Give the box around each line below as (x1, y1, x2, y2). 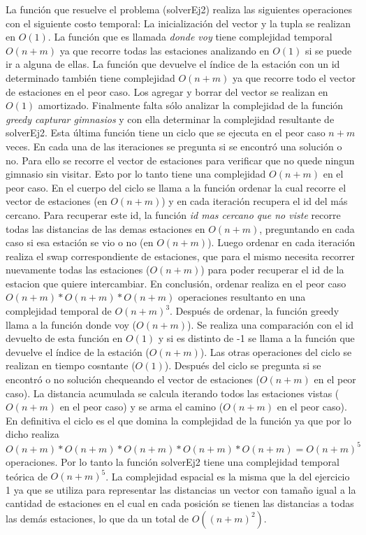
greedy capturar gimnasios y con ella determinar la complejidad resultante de (6, 111, 335, 126)
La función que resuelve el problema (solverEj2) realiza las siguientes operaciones (6, 2, 353, 16)
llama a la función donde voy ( (6, 317, 137, 331)
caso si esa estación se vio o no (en (6, 235, 154, 250)
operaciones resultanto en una (177, 290, 306, 304)
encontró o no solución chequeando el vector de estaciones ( (6, 372, 260, 387)
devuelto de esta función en (6, 331, 123, 345)
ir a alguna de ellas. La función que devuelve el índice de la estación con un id (6, 57, 340, 71)
